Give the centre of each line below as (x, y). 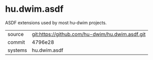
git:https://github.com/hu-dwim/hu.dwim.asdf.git (89, 34)
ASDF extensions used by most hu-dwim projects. (56, 23)
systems (17, 50)
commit (16, 42)
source (16, 34)
